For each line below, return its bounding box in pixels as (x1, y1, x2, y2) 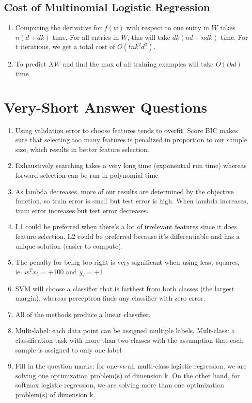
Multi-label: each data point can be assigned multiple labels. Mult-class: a (15, 325, 235, 336)
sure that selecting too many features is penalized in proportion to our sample (15, 134, 247, 145)
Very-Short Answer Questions (4, 97, 207, 117)
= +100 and (40, 266, 77, 276)
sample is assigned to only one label (15, 344, 122, 354)
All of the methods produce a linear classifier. (15, 309, 151, 319)
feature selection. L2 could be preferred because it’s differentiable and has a (15, 231, 240, 241)
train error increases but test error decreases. (15, 205, 149, 215)
